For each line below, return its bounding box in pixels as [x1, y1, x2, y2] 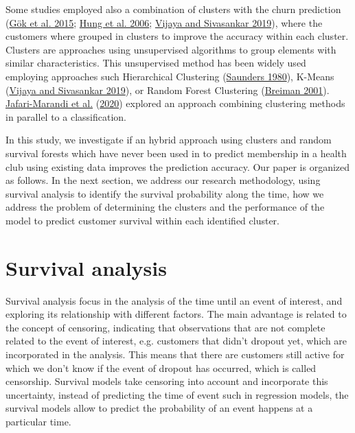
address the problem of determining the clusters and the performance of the [5, 200, 325, 214]
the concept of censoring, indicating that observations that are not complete [5, 320, 325, 334]
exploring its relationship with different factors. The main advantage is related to [5, 307, 347, 321]
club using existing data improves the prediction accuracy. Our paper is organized [5, 159, 350, 174]
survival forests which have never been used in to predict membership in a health [5, 145, 347, 160]
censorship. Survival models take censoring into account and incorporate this [5, 374, 328, 388]
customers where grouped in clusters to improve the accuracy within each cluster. [5, 29, 349, 43]
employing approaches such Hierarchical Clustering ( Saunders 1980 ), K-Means [5, 69, 334, 83]
